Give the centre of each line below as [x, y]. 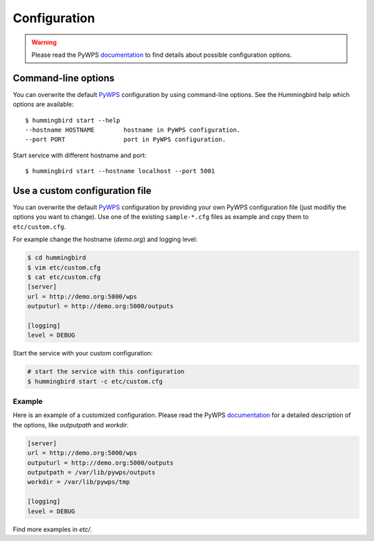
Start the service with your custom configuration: [83, 353]
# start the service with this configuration [106, 372]
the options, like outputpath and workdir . [71, 425]
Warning [44, 42]
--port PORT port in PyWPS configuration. [126, 140]
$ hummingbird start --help [73, 120]
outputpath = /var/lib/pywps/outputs [91, 472]
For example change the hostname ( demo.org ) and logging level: [105, 240]
